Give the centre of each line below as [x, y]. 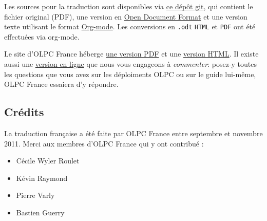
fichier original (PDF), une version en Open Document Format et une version [126, 16]
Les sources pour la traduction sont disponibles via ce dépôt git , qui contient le [129, 6]
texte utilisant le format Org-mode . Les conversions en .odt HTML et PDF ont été [130, 26]
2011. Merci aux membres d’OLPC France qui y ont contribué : [104, 143]
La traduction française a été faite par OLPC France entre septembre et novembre [133, 133]
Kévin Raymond [42, 178]
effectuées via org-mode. [42, 36]
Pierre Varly [35, 195]
